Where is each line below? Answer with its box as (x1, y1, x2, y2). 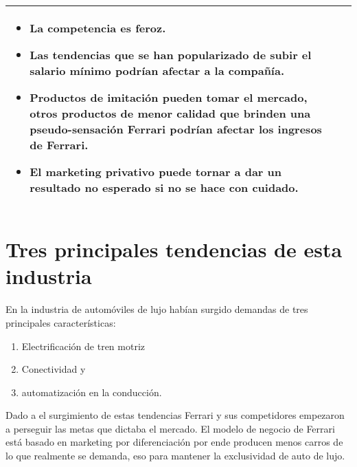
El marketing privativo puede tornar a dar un (30, 164, 282, 180)
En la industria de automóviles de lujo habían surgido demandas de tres (5, 302, 308, 316)
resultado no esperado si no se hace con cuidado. (30, 180, 299, 195)
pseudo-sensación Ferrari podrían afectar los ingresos (30, 121, 322, 137)
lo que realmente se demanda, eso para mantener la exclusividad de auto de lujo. (5, 448, 345, 463)
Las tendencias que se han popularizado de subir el (30, 47, 312, 63)
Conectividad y (21, 362, 86, 376)
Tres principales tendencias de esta (5, 235, 343, 263)
